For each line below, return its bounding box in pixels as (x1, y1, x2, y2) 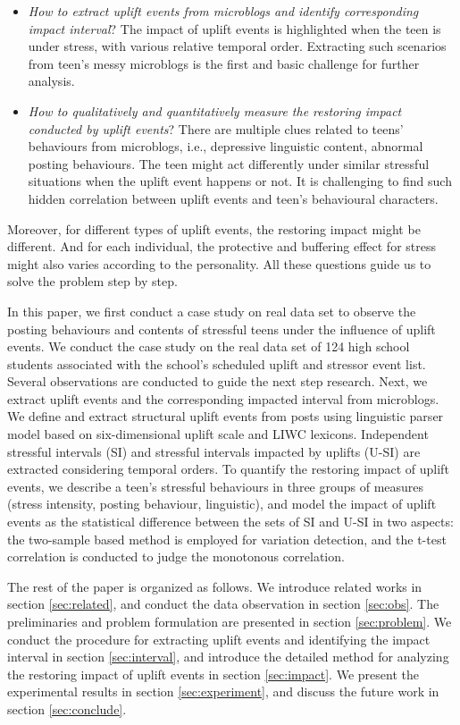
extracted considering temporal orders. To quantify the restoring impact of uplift (7, 459, 449, 478)
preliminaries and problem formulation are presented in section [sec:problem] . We (7, 612, 452, 630)
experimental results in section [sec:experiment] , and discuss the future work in (7, 682, 439, 701)
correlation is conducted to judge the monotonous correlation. (7, 547, 345, 566)
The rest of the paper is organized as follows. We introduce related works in (7, 577, 422, 595)
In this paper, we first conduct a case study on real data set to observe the (7, 301, 416, 320)
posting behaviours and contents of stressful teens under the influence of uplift (7, 319, 436, 338)
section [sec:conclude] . (7, 699, 127, 718)
